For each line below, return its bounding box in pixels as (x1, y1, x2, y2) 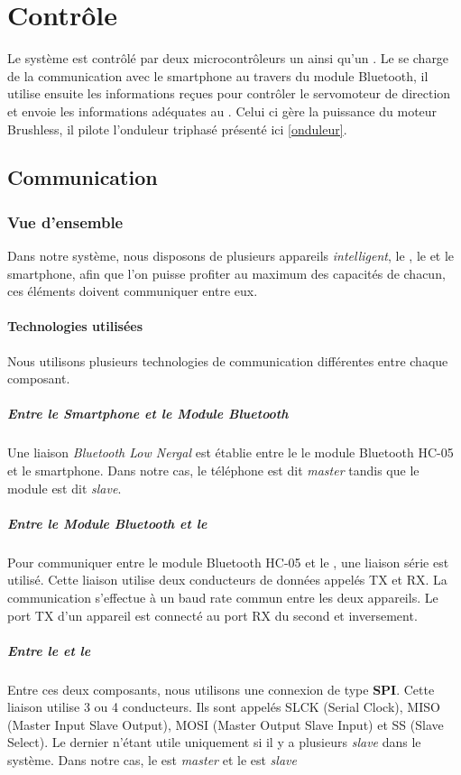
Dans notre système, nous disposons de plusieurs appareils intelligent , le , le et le (7, 246, 455, 265)
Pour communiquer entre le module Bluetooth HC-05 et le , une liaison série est (7, 552, 449, 571)
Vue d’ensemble (7, 210, 124, 233)
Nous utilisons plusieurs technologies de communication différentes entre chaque (7, 351, 448, 370)
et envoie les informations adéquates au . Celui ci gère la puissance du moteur (7, 101, 438, 120)
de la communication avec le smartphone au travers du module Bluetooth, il (7, 66, 429, 85)
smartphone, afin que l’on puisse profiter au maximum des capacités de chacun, (7, 263, 446, 282)
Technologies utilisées (7, 317, 143, 336)
